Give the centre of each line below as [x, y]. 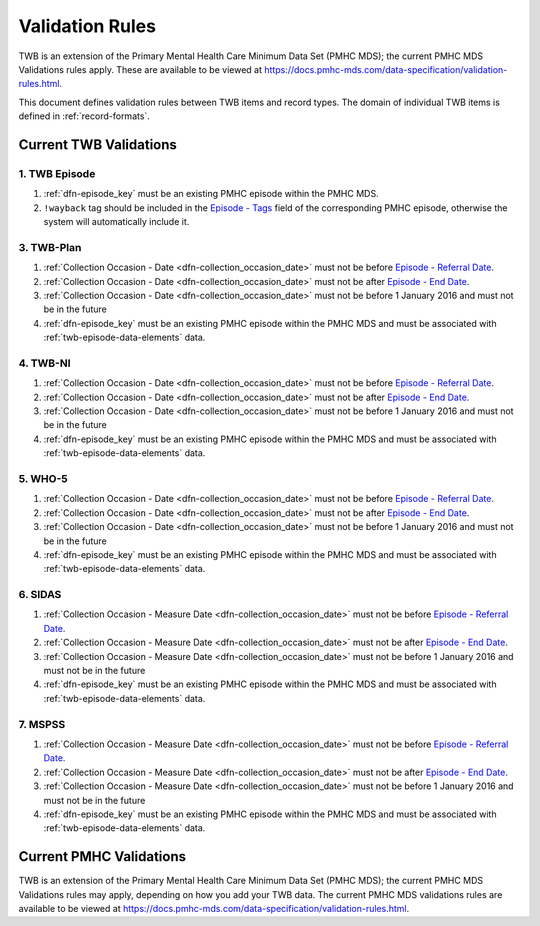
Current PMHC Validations [102, 856]
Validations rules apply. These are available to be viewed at [140, 69]
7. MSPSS [42, 724]
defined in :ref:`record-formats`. [84, 116]
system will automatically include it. [116, 222]
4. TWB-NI [44, 363]
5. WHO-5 [43, 478]
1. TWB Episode [57, 173]
